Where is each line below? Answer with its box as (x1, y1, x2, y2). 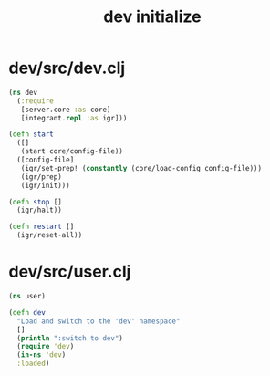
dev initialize (103, 6, 202, 27)
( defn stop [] (8, 197, 63, 206)
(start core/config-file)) (20, 147, 124, 156)
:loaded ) (16, 359, 50, 369)
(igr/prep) (20, 172, 63, 182)
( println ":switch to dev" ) (16, 333, 124, 343)
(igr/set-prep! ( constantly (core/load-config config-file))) (20, 163, 262, 172)
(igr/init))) (20, 181, 70, 190)
